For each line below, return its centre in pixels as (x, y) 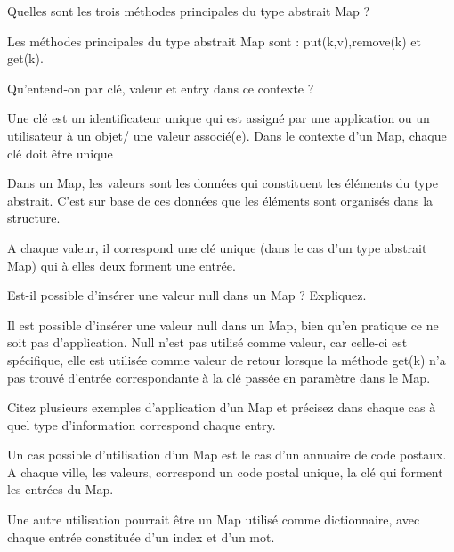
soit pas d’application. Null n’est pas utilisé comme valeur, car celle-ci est (207, 342)
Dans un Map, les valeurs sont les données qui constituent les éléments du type (223, 183)
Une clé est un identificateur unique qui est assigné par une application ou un (219, 118)
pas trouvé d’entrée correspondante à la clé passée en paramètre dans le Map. (219, 377)
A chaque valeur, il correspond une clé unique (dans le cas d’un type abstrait (217, 247)
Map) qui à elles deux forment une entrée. (122, 265)
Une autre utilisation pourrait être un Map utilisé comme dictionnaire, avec (214, 520)
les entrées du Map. (61, 489)
